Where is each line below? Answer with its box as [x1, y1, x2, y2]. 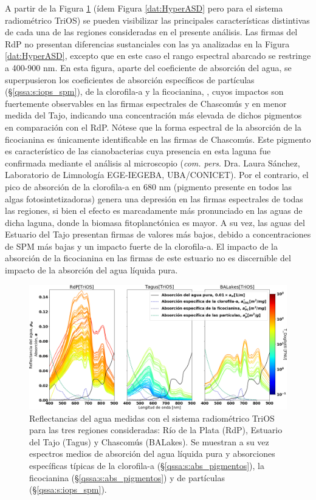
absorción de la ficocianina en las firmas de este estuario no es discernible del [5, 252, 291, 264]
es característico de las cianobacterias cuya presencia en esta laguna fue [5, 145, 271, 157]
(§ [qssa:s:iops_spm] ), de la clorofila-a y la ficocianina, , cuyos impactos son [5, 85, 284, 98]
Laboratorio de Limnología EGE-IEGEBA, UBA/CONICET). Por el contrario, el [5, 168, 309, 181]
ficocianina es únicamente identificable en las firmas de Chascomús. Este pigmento [5, 132, 311, 145]
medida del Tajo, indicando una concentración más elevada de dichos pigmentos [5, 109, 302, 122]
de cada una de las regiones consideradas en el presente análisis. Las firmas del [5, 26, 298, 38]
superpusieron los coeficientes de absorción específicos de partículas [5, 73, 255, 86]
